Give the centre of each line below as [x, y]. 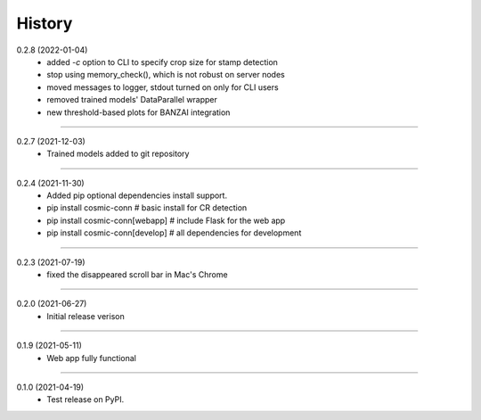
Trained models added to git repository [118, 154]
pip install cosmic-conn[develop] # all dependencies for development [174, 233]
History [45, 23]
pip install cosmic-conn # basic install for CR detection [147, 208]
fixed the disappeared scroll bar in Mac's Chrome [137, 275]
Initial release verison [86, 316]
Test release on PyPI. [86, 399]
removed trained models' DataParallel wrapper [132, 100]
